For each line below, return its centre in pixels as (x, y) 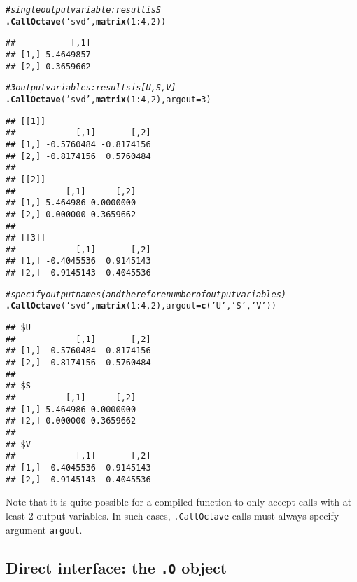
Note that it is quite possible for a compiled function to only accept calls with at (179, 502)
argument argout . (44, 529)
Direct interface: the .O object (117, 567)
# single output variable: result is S (83, 10)
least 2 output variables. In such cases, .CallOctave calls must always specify (173, 515)
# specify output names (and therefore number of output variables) (146, 294)
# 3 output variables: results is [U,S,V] (91, 88)
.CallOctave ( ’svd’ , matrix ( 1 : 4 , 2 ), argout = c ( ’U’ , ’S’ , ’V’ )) (141, 306)
